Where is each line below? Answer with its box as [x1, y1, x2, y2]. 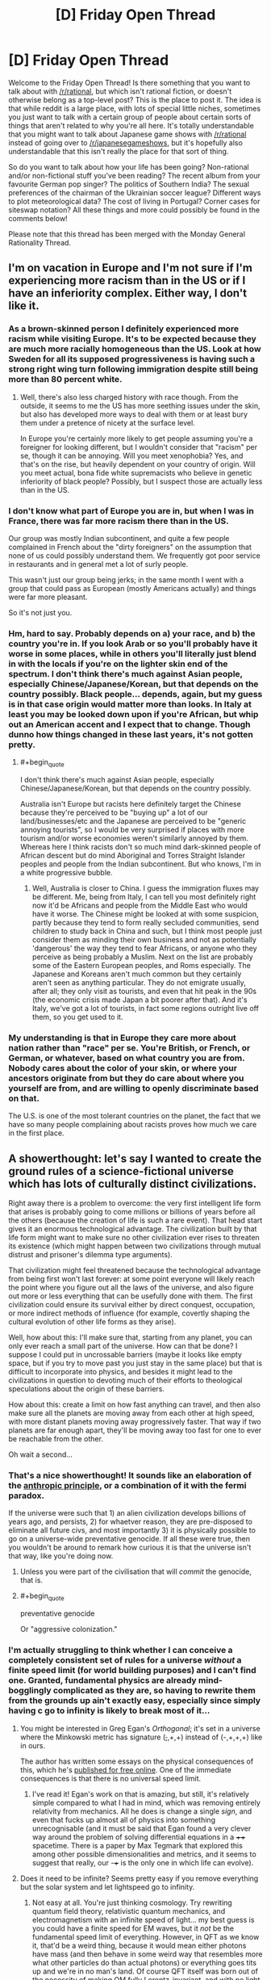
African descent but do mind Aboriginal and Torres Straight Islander [19, 850, 246, 861]
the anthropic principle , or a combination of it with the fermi [8, 1480, 247, 1491]
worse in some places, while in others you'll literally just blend [8, 648, 256, 659]
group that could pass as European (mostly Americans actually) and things [8, 583, 256, 593]
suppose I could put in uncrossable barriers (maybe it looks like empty [8, 1350, 242, 1360]
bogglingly [8, 1685, 52, 1697]
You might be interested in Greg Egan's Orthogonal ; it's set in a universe [19, 1723, 261, 1733]
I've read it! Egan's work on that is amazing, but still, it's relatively [31, 1789, 250, 1798]
